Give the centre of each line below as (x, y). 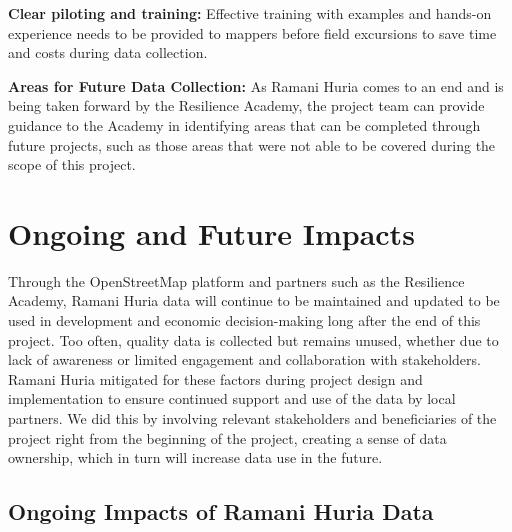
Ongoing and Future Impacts (211, 232)
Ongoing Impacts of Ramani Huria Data (221, 511)
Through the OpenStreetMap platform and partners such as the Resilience (236, 280)
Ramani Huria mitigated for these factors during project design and (215, 378)
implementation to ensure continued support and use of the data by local (232, 398)
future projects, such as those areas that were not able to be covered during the (252, 144)
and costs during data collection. (108, 52)
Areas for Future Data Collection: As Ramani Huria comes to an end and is (256, 85)
